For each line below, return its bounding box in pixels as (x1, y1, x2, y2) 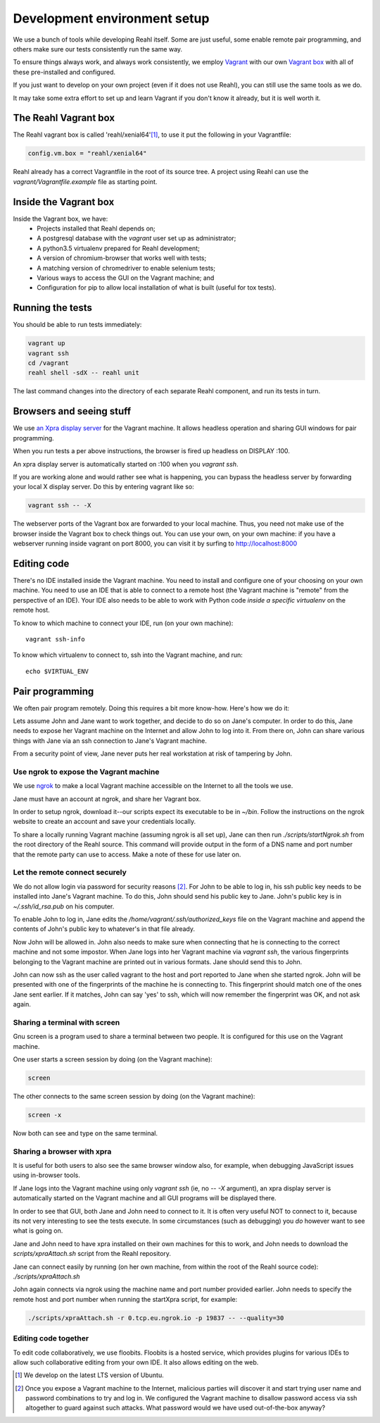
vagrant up (27, 339, 65, 347)
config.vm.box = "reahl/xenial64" (27, 149, 147, 158)
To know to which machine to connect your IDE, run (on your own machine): (13, 619, 234, 627)
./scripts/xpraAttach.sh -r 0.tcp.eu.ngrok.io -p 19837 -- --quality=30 (27, 1314, 284, 1322)
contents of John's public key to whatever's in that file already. (13, 925, 196, 933)
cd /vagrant (27, 359, 70, 367)
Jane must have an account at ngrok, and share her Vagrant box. (13, 794, 201, 803)
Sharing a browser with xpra (13, 1146, 112, 1156)
